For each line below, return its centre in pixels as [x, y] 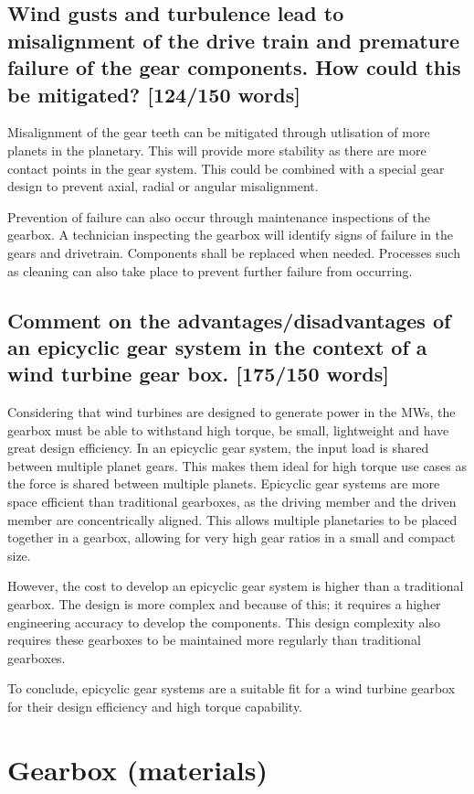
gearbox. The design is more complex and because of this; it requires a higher [224, 604]
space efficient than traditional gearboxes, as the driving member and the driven [232, 502]
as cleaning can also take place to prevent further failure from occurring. [210, 270]
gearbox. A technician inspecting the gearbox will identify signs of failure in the [231, 235]
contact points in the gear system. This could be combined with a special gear [226, 168]
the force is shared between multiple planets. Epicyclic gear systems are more [224, 483]
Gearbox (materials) [137, 769]
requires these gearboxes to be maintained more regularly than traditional [214, 640]
